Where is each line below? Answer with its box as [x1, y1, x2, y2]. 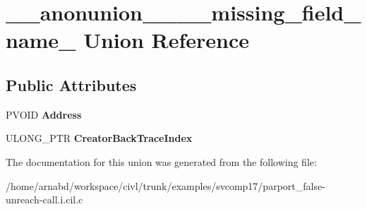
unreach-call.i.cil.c [6, 192, 83, 207]
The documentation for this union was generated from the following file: [6, 154, 317, 169]
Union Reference [83, 25, 249, 54]
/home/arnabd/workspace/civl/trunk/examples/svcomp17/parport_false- [6, 178, 325, 193]
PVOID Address [6, 107, 82, 121]
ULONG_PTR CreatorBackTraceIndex [6, 131, 193, 145]
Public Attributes [6, 73, 137, 95]
